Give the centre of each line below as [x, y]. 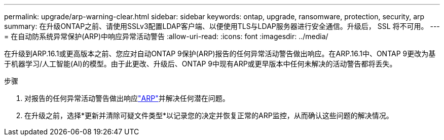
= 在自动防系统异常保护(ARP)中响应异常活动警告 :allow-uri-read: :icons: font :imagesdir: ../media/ [166, 36]
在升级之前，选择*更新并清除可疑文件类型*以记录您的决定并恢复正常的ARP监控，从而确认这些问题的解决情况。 [209, 115]
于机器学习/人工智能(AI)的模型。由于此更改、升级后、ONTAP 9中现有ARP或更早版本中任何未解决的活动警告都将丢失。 [200, 64]
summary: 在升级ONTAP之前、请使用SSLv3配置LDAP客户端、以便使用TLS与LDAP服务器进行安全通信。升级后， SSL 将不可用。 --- [222, 26]
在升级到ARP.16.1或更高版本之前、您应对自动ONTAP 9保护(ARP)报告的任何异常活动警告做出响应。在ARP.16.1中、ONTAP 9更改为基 [220, 54]
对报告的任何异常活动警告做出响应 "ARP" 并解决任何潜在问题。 [127, 98]
